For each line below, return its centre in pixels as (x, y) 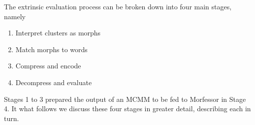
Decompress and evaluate (54, 82)
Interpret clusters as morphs (58, 33)
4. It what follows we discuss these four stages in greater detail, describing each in (127, 109)
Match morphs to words (51, 49)
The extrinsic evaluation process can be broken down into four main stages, (118, 6)
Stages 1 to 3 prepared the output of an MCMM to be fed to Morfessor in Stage (125, 99)
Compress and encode (48, 66)
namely (15, 16)
